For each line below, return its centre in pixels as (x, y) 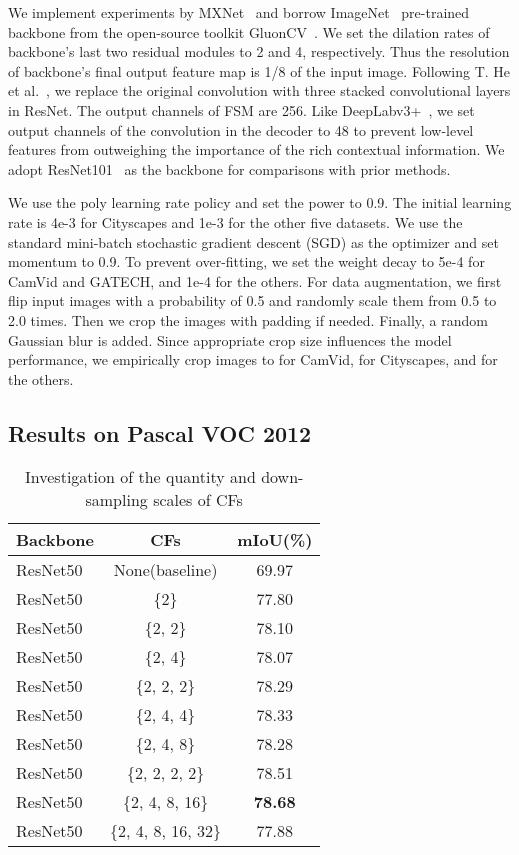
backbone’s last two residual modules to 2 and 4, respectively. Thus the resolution (259, 51)
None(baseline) (165, 570)
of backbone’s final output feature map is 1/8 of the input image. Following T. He (259, 70)
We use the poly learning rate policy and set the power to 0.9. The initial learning (260, 202)
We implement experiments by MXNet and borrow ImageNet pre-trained (239, 12)
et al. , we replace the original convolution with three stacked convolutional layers (259, 90)
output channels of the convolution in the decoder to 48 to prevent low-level (241, 129)
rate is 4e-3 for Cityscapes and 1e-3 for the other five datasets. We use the (235, 221)
